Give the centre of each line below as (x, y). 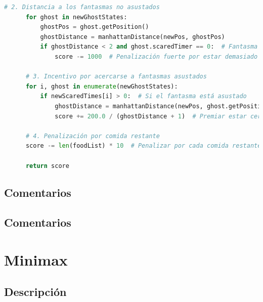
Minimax (36, 259)
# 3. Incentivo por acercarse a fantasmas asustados (116, 77)
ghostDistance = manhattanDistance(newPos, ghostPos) (133, 37)
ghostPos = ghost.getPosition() (95, 27)
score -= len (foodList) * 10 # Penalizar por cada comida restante (143, 146)
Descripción (35, 292)
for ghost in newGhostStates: (76, 17)
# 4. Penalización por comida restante (93, 136)
